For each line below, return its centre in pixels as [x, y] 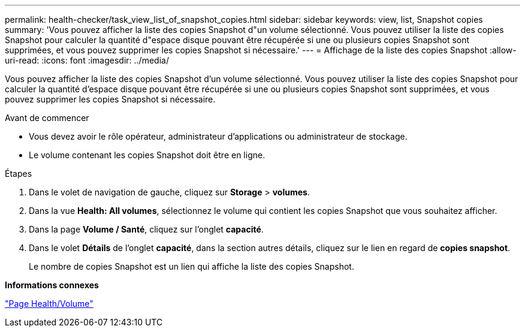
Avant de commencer [47, 118]
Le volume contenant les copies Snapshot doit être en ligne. [147, 155]
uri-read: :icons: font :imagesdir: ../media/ [87, 60]
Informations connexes [52, 285]
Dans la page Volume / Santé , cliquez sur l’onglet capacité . [146, 229]
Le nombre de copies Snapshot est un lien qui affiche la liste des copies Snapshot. [191, 266]
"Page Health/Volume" [49, 304]
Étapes [19, 173]
